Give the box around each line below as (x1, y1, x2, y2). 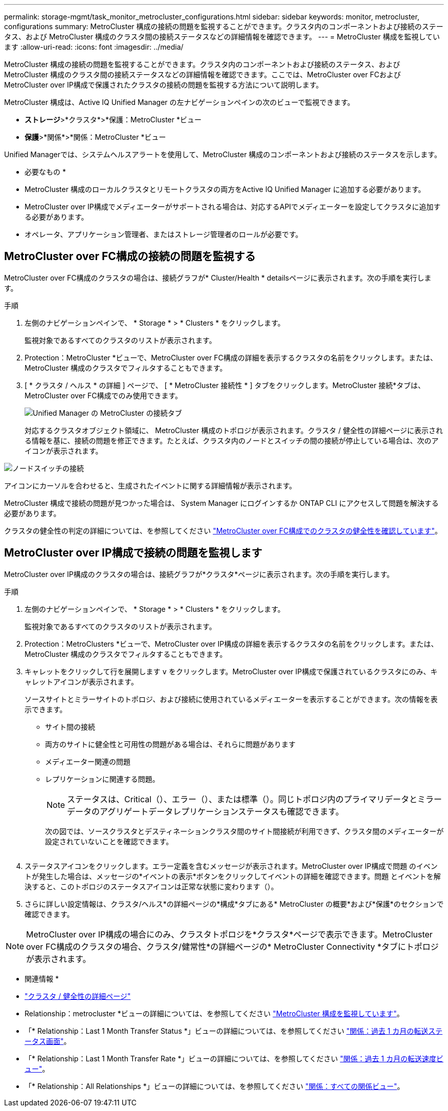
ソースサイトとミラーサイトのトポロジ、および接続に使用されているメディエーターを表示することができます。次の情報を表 (25, 694, 438, 703)
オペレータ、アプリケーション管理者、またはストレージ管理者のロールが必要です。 (25, 230, 303, 239)
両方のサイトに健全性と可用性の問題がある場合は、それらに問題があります (45, 739, 296, 749)
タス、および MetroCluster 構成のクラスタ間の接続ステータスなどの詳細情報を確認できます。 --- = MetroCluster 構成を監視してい (4, 32, 440, 41)
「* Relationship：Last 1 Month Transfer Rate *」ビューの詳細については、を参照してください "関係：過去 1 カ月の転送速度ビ (25, 1054, 443, 1063)
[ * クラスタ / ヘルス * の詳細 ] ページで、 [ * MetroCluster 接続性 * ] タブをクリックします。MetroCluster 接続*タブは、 (25, 380, 425, 390)
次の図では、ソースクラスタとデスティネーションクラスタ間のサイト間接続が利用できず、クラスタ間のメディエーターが (45, 826, 444, 836)
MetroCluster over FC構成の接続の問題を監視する (4, 250, 256, 263)
